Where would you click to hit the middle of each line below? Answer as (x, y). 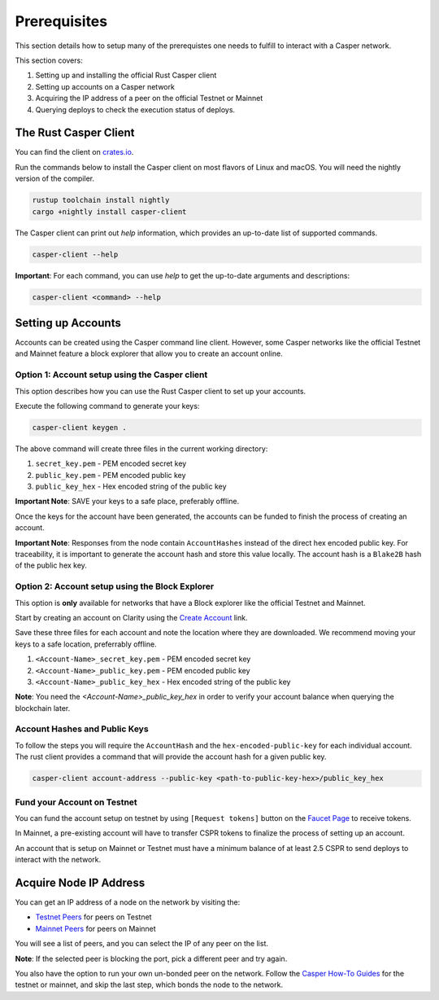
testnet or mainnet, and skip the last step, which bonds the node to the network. (149, 985)
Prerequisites (61, 21)
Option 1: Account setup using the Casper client (111, 375)
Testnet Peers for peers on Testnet (93, 917)
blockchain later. (43, 708)
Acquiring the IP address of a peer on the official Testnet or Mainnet (149, 99)
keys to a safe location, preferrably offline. (86, 644)
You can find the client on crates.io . (74, 152)
